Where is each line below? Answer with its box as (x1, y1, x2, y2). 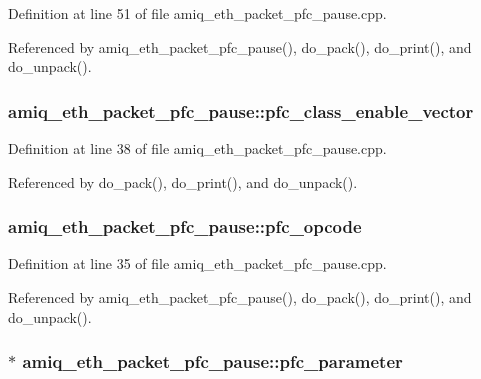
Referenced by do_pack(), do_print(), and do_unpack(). (8, 171, 358, 192)
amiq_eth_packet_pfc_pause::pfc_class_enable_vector (8, 98, 474, 123)
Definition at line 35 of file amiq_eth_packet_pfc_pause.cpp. (8, 253, 387, 274)
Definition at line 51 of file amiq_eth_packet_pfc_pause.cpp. (8, 3, 387, 23)
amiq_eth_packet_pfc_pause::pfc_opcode (8, 214, 362, 239)
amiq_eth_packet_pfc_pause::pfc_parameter (22, 349, 403, 374)
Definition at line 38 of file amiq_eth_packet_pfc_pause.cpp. (8, 138, 387, 158)
